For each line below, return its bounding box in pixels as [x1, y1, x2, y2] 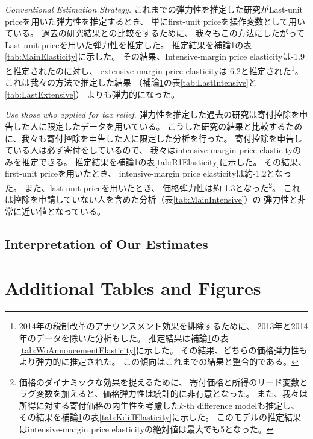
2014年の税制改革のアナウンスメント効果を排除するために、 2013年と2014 [19, 320, 308, 332]
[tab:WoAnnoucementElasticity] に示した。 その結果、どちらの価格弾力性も [19, 343, 308, 356]
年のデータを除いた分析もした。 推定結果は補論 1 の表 [19, 331, 229, 344]
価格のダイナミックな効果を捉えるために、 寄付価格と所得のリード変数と [19, 375, 308, 388]
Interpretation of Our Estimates [5, 234, 208, 253]
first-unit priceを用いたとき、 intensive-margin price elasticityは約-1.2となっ [5, 167, 292, 180]
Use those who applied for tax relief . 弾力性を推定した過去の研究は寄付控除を [5, 108, 300, 121]
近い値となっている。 [21, 204, 105, 217]
